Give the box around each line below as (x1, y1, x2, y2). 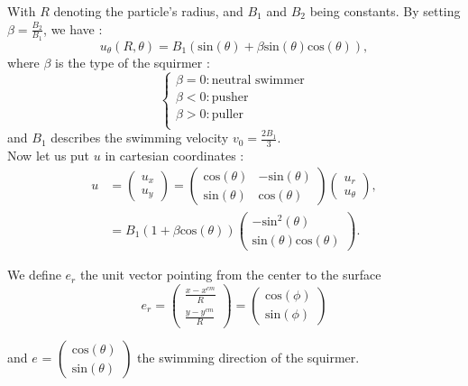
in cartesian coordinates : (105, 145, 244, 164)
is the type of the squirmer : (55, 52, 210, 71)
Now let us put (7, 145, 90, 164)
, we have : (43, 19, 103, 38)
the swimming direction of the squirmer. (137, 348, 360, 367)
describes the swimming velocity (50, 128, 229, 147)
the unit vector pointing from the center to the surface (79, 265, 381, 284)
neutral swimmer (211, 73, 305, 87)
